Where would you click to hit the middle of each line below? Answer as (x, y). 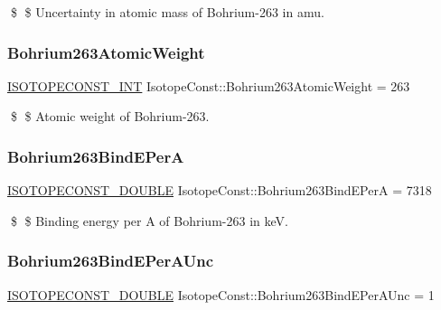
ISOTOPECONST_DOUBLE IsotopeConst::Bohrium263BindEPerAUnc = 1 (221, 294)
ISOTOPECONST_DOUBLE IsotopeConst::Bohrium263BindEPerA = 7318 (220, 190)
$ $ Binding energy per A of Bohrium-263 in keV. (149, 220)
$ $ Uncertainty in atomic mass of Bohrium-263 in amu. (167, 12)
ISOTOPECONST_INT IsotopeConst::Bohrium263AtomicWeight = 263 (209, 85)
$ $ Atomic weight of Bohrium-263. (110, 116)
